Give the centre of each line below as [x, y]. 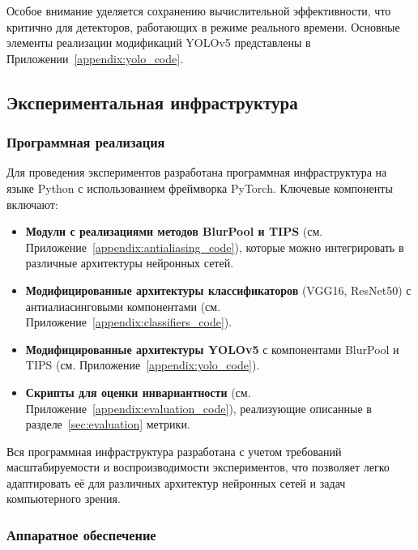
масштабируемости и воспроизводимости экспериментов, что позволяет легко [198, 467]
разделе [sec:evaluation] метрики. [108, 424]
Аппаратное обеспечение [81, 534]
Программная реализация [86, 142]
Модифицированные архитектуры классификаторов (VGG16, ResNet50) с [218, 290]
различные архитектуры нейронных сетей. [130, 263]
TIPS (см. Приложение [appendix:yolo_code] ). [143, 365]
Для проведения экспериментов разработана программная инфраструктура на [197, 172]
